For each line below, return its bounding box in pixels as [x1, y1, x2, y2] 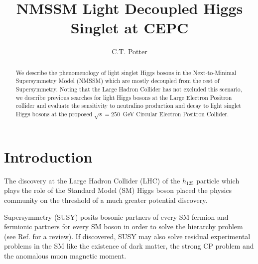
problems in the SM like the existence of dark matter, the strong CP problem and [4, 241, 254, 251]
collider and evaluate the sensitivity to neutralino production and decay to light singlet [15, 101, 241, 110]
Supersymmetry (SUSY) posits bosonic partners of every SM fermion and [4, 211, 229, 222]
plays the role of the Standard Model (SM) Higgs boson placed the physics [4, 185, 232, 195]
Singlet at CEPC [70, 17, 189, 38]
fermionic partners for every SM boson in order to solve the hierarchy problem [4, 221, 243, 232]
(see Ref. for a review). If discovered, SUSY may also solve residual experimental [4, 231, 251, 241]
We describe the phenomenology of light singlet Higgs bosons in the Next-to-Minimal [15, 68, 237, 77]
